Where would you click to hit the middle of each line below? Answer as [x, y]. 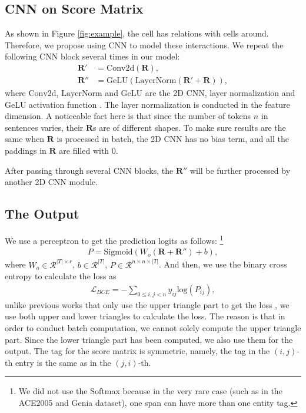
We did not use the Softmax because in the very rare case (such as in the [150, 391]
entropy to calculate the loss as [61, 276]
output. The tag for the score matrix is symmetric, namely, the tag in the [137, 351]
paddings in [26, 151]
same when [24, 139]
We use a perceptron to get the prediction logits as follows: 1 [114, 239]
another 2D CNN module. [51, 182]
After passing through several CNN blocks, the [89, 170]
